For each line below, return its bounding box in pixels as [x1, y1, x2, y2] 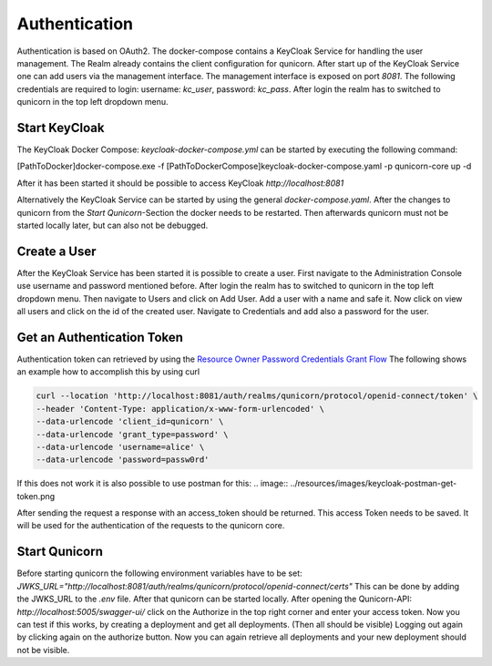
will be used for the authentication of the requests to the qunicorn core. [16, 520, 285, 531]
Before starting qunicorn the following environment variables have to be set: [16, 568, 302, 579]
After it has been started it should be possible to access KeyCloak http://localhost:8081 [16, 178, 344, 189]
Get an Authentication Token [16, 329, 184, 345]
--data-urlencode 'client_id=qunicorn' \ [36, 416, 224, 427]
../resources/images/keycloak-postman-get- [290, 478, 457, 489]
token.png [16, 490, 56, 501]
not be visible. [16, 644, 70, 655]
